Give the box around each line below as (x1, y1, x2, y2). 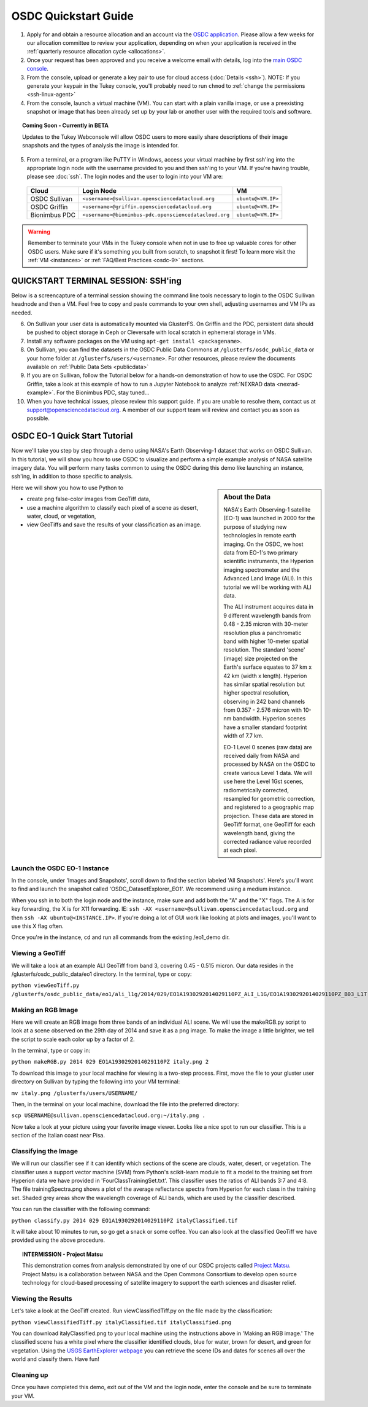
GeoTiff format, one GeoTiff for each (223, 820, 316, 828)
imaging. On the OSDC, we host (223, 540, 304, 548)
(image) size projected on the (223, 655, 297, 662)
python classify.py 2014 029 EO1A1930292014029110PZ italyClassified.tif (11, 1217, 239, 1224)
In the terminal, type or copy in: (11, 1047, 91, 1054)
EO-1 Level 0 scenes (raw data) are (223, 743, 312, 750)
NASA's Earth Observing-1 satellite (223, 506, 311, 513)
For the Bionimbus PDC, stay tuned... (56, 389, 150, 396)
